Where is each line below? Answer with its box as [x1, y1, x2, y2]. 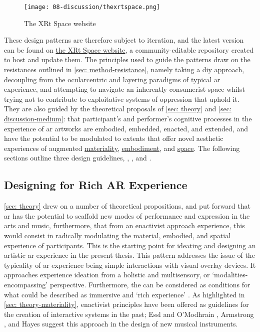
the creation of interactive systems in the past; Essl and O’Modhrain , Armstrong [4, 308, 254, 319]
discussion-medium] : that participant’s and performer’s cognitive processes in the [4, 113, 252, 123]
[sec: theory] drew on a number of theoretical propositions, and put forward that [4, 201, 250, 211]
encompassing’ [4, 279, 48, 289]
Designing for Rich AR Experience [4, 177, 187, 193]
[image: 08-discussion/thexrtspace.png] [24, 4, 160, 11]
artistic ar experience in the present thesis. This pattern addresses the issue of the [4, 250, 255, 260]
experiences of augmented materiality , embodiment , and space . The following [4, 142, 240, 153]
